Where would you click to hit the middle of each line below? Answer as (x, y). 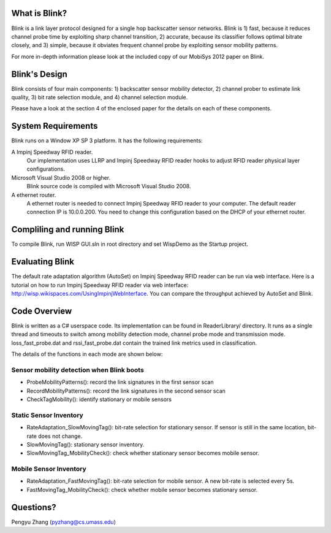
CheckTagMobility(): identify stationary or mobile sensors (99, 399)
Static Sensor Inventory (48, 415)
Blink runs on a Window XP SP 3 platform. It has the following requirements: (107, 140)
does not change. (60, 436)
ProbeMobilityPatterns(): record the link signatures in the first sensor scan (120, 382)
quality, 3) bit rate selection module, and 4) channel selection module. (100, 97)
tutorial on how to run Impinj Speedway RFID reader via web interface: (100, 285)
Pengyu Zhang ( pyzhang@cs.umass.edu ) (64, 522)
